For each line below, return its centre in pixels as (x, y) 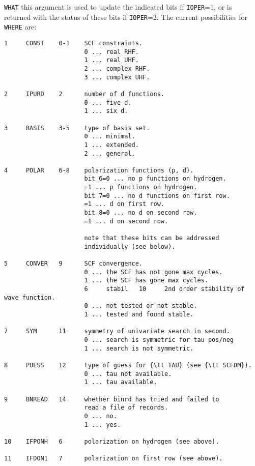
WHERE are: (20, 27)
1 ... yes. (103, 425)
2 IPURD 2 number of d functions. (84, 94)
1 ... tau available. (121, 382)
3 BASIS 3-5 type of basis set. (77, 128)
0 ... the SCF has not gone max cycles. (153, 272)
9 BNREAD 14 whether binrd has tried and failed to (112, 399)
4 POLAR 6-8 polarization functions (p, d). (99, 170)
